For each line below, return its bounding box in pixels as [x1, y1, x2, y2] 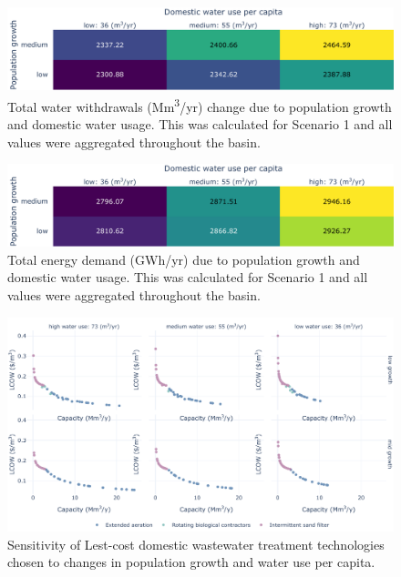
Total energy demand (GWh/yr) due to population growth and [7, 249, 360, 268]
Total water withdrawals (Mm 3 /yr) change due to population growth [7, 94, 392, 116]
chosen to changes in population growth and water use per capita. [7, 552, 375, 572]
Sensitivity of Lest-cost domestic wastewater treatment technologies [7, 534, 385, 553]
